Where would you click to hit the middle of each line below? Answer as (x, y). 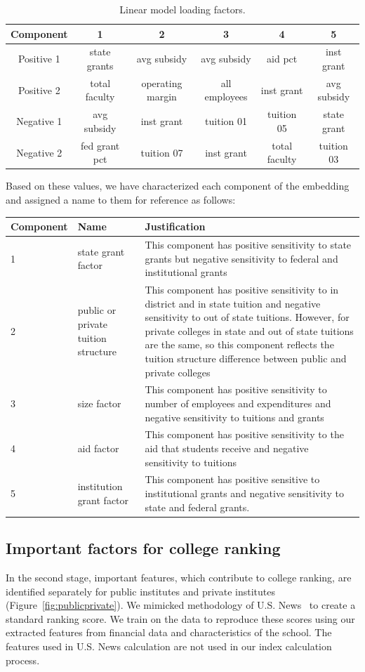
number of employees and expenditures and (238, 403)
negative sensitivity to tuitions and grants (234, 417)
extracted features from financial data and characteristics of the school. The (169, 632)
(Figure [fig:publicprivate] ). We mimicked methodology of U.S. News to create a (181, 605)
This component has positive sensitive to (232, 479)
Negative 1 (39, 121)
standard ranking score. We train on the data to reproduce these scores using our (180, 618)
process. (23, 660)
